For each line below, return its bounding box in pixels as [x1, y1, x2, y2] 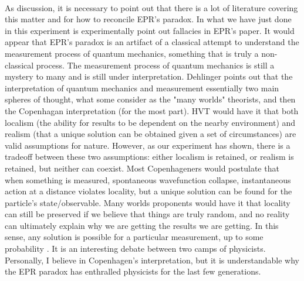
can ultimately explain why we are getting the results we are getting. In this [5, 219, 279, 231]
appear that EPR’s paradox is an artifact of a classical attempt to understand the [5, 36, 299, 48]
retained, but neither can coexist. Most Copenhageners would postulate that [5, 162, 279, 174]
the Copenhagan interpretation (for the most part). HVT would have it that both [5, 104, 299, 116]
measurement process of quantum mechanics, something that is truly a [5, 47, 259, 59]
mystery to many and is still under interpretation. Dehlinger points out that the [5, 70, 293, 83]
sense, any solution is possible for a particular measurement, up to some [5, 231, 264, 243]
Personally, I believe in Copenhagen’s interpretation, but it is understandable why [5, 253, 299, 266]
